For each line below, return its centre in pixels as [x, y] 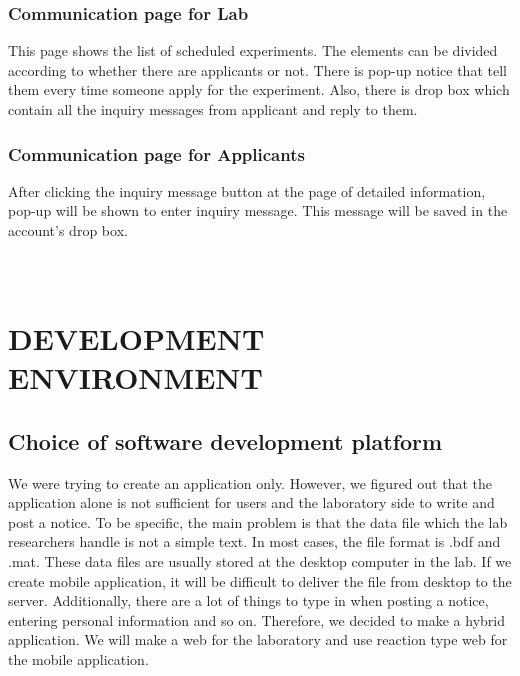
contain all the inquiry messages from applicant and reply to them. [213, 109]
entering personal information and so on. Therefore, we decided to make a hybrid [257, 619]
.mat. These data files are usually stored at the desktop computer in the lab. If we [260, 560]
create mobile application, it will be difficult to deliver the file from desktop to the [260, 580]
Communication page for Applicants [156, 153]
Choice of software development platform [225, 440]
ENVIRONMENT [135, 377]
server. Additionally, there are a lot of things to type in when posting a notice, [248, 600]
